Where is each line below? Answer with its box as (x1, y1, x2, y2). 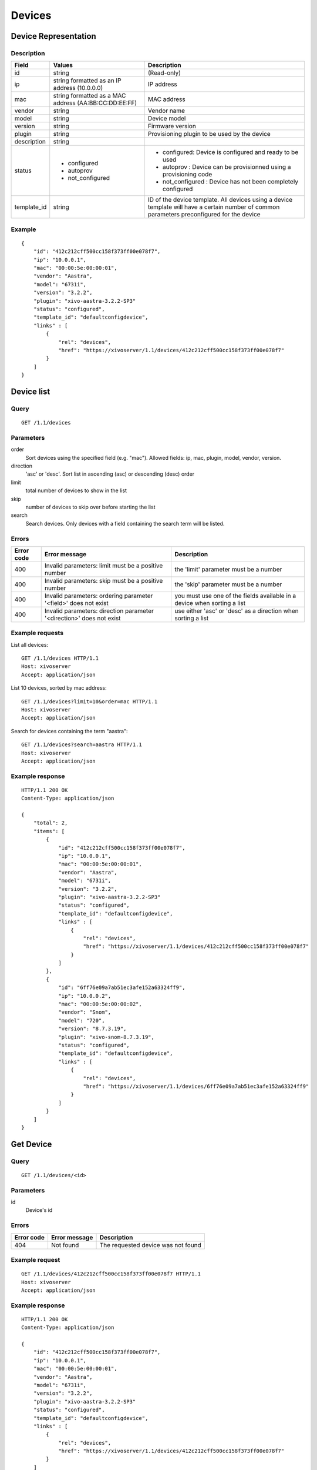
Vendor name (147, 106, 185, 115)
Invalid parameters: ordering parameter (44, 592, 153, 600)
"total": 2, (33, 820, 68, 826)
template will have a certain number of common (147, 203, 280, 211)
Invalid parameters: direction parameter (44, 606, 154, 614)
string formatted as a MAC (53, 92, 126, 100)
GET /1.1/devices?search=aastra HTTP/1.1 (21, 741, 142, 748)
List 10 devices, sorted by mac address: (11, 684, 107, 691)
